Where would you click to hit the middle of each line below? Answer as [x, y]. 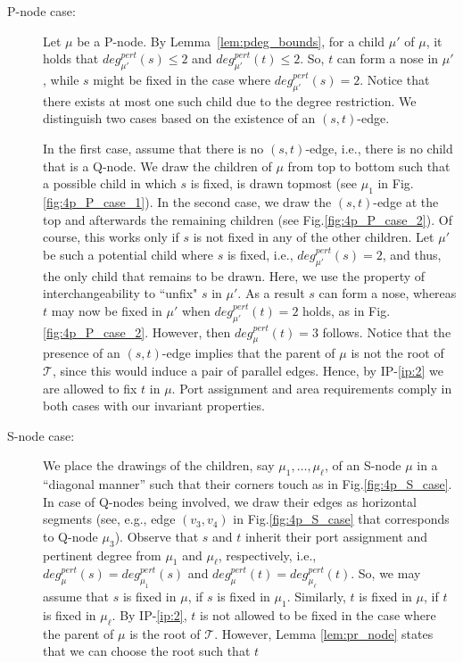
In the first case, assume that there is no [153, 148]
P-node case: [41, 11]
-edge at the [406, 201]
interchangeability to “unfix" [120, 293]
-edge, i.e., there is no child [379, 148]
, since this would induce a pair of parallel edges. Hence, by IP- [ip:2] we [248, 370]
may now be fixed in [107, 310]
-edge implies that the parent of [248, 353]
